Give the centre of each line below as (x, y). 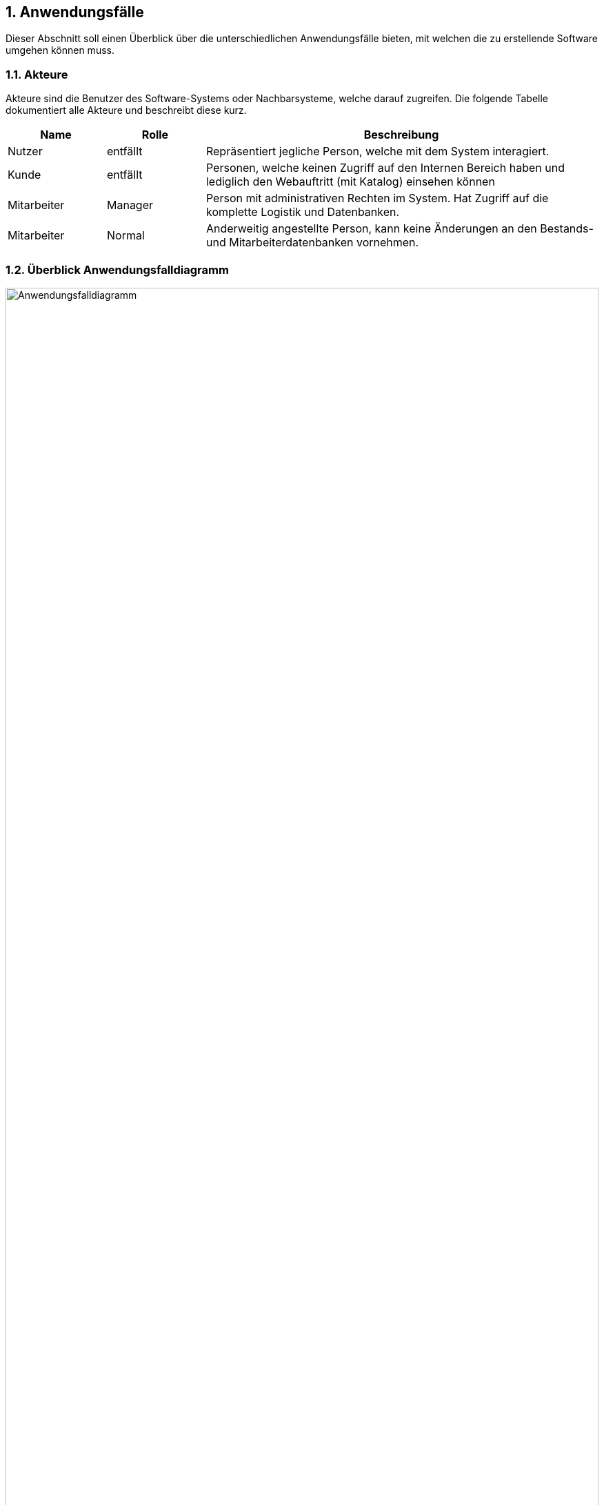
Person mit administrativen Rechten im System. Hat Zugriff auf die (377, 198)
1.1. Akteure (37, 74)
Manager (130, 205)
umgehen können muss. (60, 50)
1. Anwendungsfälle (75, 12)
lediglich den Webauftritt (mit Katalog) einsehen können (350, 182)
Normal (125, 236)
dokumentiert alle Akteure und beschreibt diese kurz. (126, 110)
